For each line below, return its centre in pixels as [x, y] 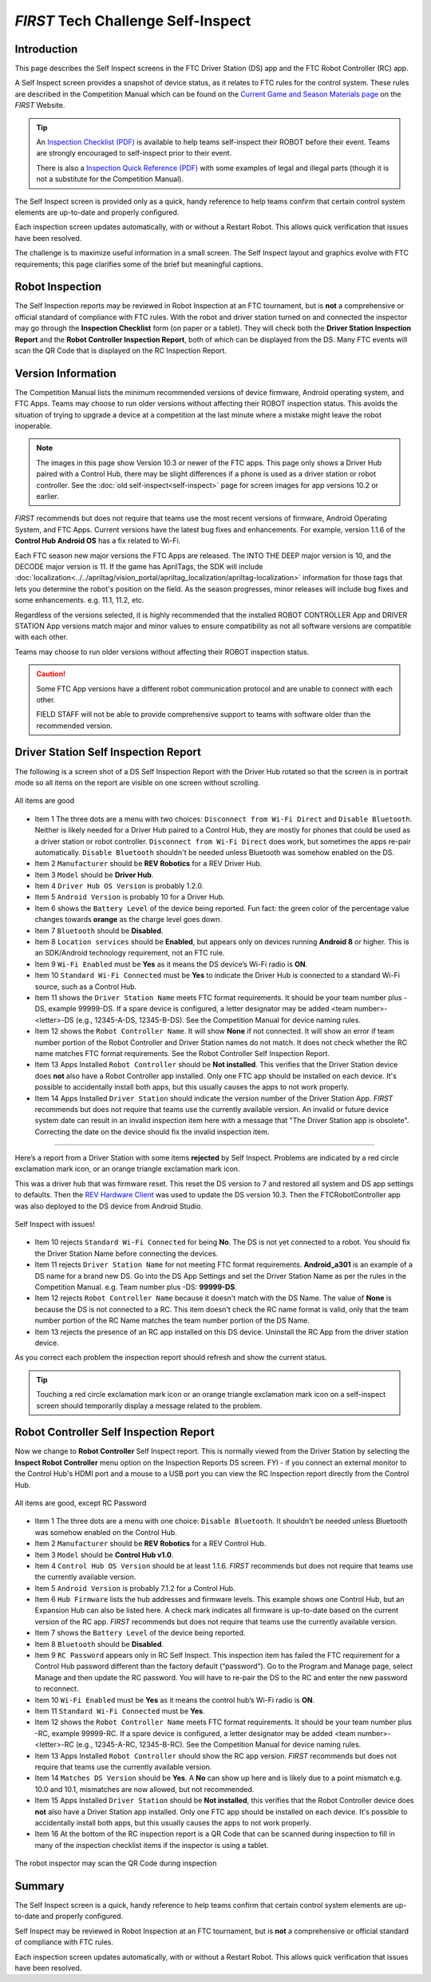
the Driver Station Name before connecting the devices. [127, 1253]
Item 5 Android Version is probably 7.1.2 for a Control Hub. [135, 1588]
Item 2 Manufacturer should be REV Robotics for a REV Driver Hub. [148, 864]
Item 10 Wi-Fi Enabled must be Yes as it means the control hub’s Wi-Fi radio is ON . [175, 1699]
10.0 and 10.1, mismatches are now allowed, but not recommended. [144, 1789]
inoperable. [34, 426]
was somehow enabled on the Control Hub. [106, 1532]
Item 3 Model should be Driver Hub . [94, 875]
